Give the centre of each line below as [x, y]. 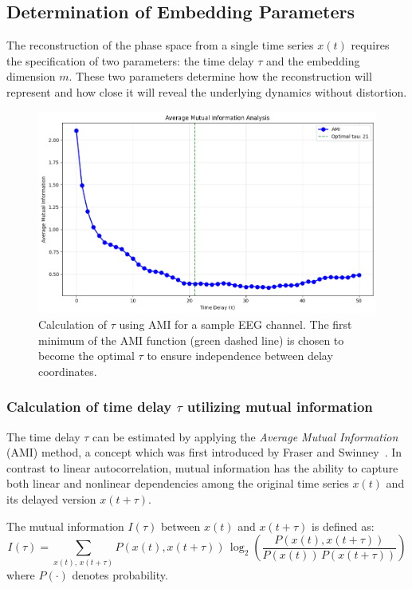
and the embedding [313, 60]
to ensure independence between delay [240, 356]
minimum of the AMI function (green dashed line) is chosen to [191, 340]
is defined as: [343, 526]
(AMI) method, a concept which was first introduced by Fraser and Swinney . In [204, 452]
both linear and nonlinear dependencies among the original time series [178, 483]
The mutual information [65, 526]
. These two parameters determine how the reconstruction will [220, 76]
